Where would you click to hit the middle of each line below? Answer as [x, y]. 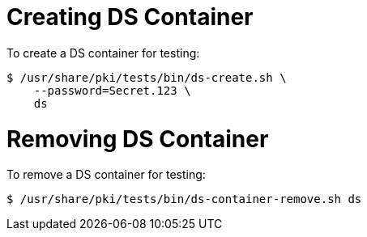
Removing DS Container [138, 139]
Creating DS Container [130, 17]
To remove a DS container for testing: [106, 175]
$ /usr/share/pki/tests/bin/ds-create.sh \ [147, 77]
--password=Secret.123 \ [112, 90]
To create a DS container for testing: [103, 53]
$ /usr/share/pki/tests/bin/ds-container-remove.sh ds [184, 199]
